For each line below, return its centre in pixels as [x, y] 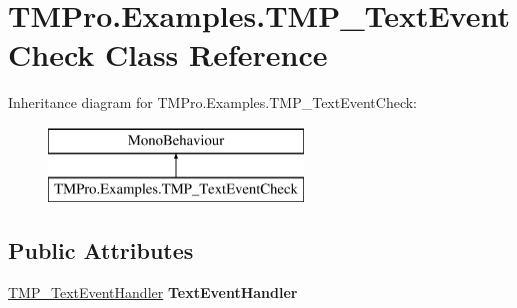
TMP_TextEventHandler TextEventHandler [153, 292]
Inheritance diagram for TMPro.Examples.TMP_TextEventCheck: [212, 102]
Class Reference [216, 54]
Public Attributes [101, 250]
